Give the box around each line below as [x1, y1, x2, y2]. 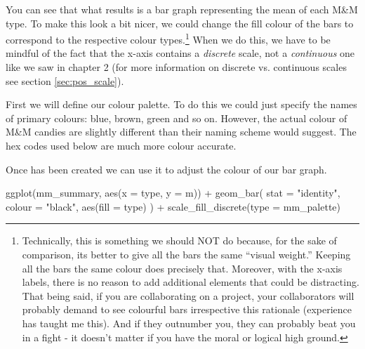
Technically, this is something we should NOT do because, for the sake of [22, 233, 337, 248]
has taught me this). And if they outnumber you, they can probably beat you [22, 315, 356, 330]
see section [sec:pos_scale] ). [6, 73, 124, 88]
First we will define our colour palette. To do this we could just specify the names [6, 97, 357, 112]
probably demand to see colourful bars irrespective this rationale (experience [22, 302, 352, 317]
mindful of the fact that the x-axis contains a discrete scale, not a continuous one [6, 46, 355, 60]
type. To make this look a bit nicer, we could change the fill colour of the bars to [6, 15, 354, 30]
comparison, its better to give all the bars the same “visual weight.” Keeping [22, 246, 351, 261]
